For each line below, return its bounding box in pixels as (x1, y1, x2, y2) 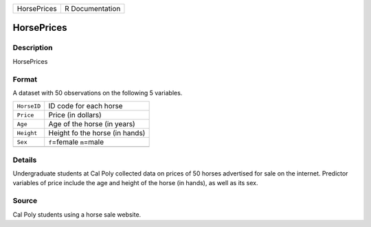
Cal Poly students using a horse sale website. (12, 210, 142, 219)
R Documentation (64, 4, 121, 13)
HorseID (16, 102, 41, 110)
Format (12, 74, 38, 84)
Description (12, 43, 53, 53)
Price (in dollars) (48, 110, 102, 120)
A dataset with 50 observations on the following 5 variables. (12, 88, 183, 97)
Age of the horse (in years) (48, 119, 135, 129)
